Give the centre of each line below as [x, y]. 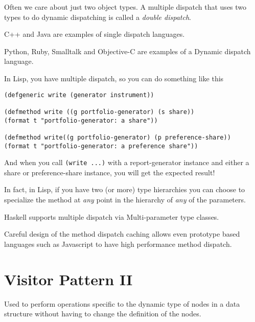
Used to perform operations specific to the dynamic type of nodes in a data [122, 303]
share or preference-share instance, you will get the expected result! [110, 172]
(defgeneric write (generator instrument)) [79, 95]
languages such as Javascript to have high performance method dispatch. [118, 244]
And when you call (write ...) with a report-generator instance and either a [127, 162]
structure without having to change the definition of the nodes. [103, 314]
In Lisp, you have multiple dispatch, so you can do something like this [114, 78]
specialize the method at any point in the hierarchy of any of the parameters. [125, 199]
